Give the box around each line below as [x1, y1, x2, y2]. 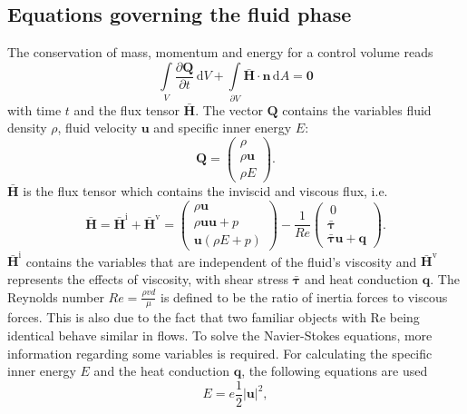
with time [7, 100, 62, 119]
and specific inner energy [153, 118, 292, 137]
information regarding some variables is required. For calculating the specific [7, 343, 433, 362]
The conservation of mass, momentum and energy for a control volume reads [7, 43, 433, 62]
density [7, 118, 47, 137]
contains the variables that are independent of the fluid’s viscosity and [25, 251, 417, 271]
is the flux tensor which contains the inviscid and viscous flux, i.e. [23, 181, 388, 200]
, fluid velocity [57, 118, 138, 137]
